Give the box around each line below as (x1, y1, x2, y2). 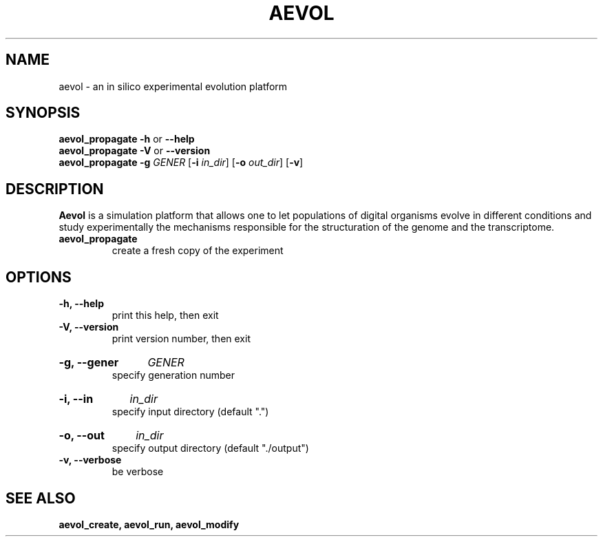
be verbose (112, 466, 164, 478)
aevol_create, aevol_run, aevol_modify (59, 518, 240, 530)
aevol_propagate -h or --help (59, 133, 195, 145)
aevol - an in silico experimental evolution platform (59, 80, 288, 92)
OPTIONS (6, 268, 72, 286)
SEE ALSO (6, 489, 76, 507)
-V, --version (59, 321, 119, 333)
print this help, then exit (112, 309, 219, 322)
